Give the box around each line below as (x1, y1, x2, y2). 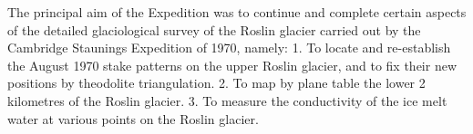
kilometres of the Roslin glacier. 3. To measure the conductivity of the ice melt (7, 91, 447, 110)
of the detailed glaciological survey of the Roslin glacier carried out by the (7, 20, 421, 39)
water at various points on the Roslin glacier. (7, 109, 259, 128)
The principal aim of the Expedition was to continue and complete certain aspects (7, 3, 467, 21)
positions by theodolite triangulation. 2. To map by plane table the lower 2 (7, 73, 426, 92)
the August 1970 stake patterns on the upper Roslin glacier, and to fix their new (7, 55, 457, 74)
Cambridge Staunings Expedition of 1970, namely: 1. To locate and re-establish (7, 38, 451, 57)
